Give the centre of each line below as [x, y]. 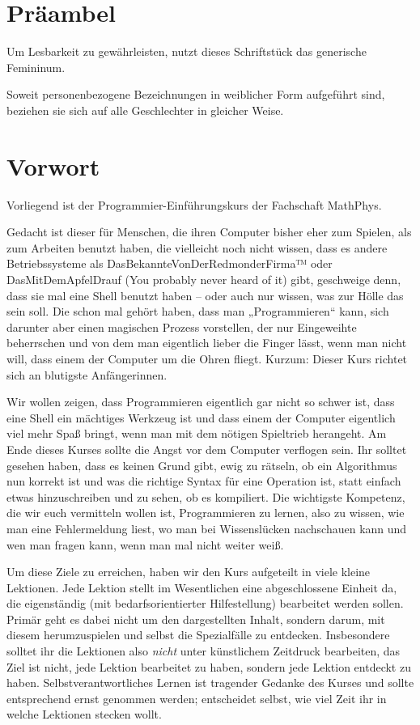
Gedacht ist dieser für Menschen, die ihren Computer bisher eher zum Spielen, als [209, 232]
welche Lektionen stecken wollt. [84, 714]
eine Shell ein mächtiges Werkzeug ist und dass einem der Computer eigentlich [201, 417]
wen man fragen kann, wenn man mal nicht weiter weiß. [145, 544]
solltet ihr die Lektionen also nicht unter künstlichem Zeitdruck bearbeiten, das [204, 651]
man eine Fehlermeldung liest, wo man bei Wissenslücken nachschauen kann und [207, 528]
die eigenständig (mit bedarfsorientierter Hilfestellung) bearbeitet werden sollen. [205, 603]
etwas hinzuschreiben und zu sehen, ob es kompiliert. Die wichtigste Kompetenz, [206, 496]
